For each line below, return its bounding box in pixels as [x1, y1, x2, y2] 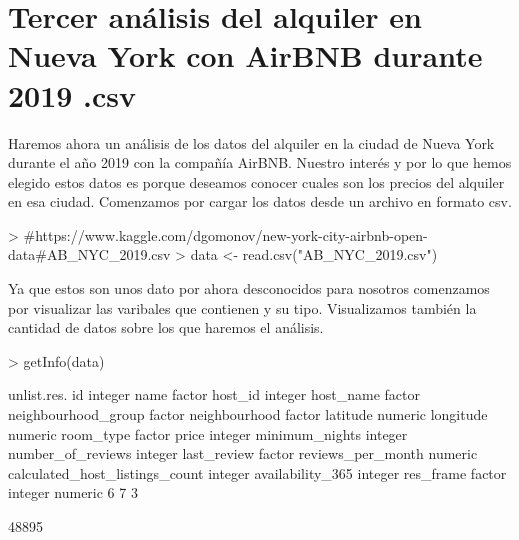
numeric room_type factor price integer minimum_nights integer [8, 423, 408, 444]
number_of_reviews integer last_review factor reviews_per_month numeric [8, 443, 478, 464]
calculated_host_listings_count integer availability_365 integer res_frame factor [8, 462, 507, 483]
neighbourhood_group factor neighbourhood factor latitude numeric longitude [8, 404, 488, 425]
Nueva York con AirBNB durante [8, 35, 483, 76]
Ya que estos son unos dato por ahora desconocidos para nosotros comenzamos [8, 278, 490, 299]
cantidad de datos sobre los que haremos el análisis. [8, 317, 324, 338]
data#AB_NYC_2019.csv [8, 244, 171, 265]
